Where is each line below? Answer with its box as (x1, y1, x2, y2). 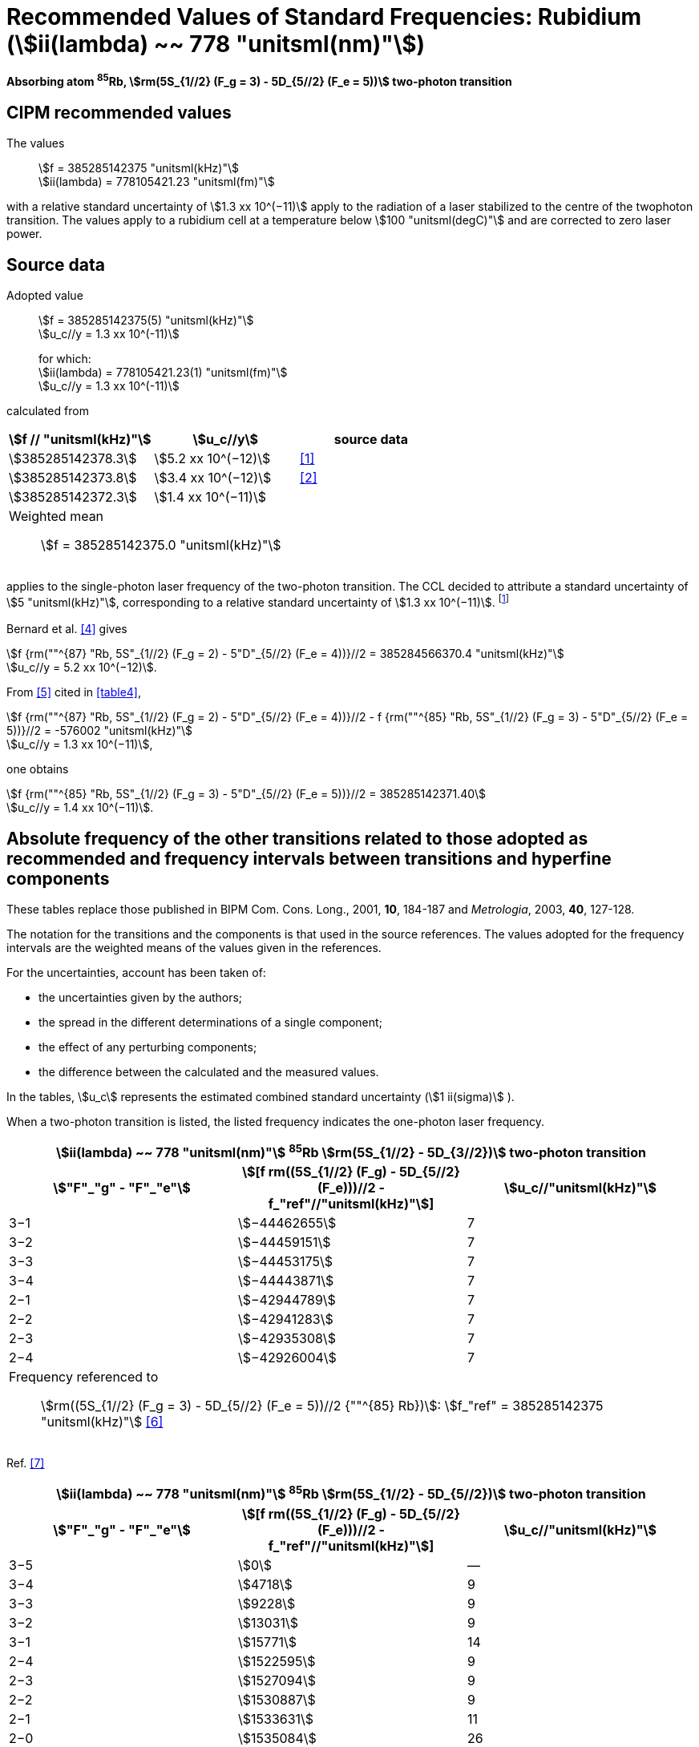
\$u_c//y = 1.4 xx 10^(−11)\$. (6, 801, 154, 815)
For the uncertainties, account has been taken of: (6, 965, 266, 979)
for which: (38, 352, 91, 366)
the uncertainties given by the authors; (38, 990, 243, 1004)
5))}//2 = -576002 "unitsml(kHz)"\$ (6, 724, 193, 738)
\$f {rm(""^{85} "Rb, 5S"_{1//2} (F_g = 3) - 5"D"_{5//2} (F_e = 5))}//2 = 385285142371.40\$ (6, 787, 486, 801)
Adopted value (6, 288, 83, 303)
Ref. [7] (6, 1456, 45, 1471)
